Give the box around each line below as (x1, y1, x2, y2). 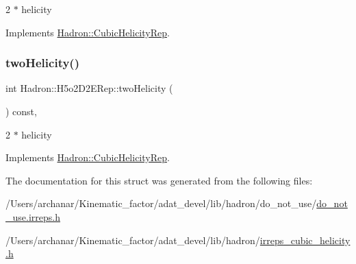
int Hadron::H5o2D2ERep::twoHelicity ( (5, 81, 173, 95)
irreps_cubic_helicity (259, 232, 351, 247)
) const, (5, 104, 37, 118)
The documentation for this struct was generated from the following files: (5, 173, 313, 187)
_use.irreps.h (5, 209, 60, 224)
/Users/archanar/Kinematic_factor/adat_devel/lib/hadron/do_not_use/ (5, 196, 317, 211)
